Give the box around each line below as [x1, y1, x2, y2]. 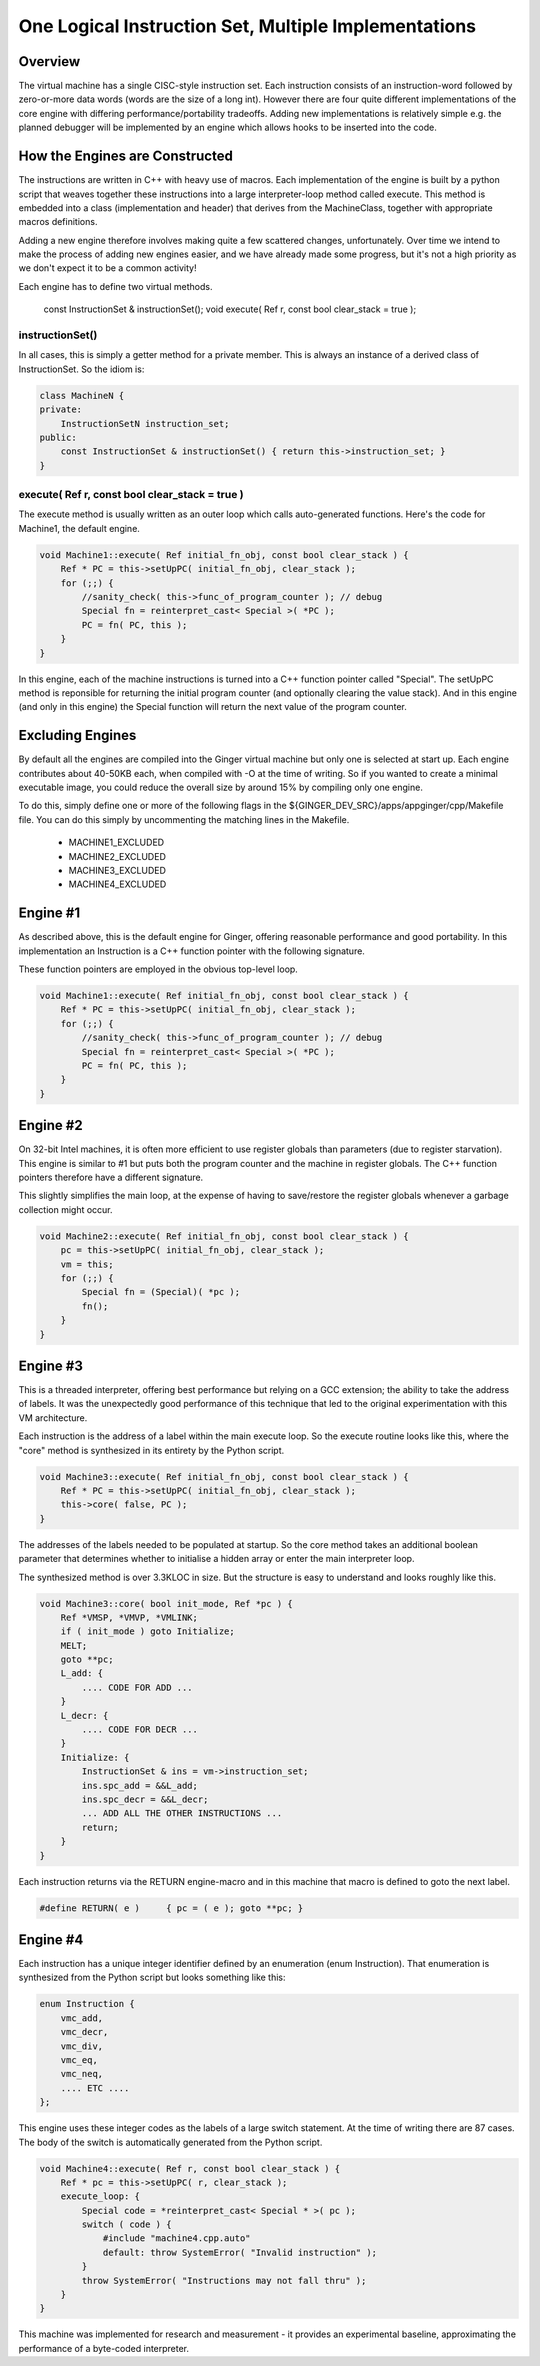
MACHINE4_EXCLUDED [68, 878, 167, 890]
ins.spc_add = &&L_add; [81, 1780, 199, 1791]
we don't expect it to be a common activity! [18, 262, 197, 274]
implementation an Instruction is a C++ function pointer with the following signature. [18, 945, 365, 957]
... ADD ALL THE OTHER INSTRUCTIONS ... [81, 1808, 283, 1819]
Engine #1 [18, 905, 81, 922]
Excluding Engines [18, 727, 137, 744]
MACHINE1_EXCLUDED [68, 836, 165, 849]
